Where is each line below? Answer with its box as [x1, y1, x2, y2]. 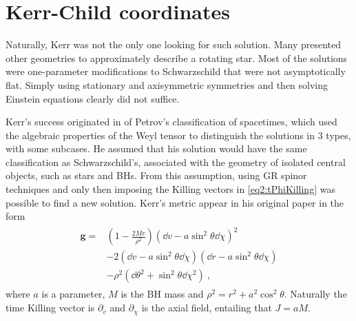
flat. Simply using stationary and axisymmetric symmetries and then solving [6, 77, 328, 92]
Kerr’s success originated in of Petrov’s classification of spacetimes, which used [6, 114, 337, 129]
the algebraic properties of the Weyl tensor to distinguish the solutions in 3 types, [6, 127, 351, 142]
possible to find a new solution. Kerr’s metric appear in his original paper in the [6, 195, 344, 209]
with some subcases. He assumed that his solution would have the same [6, 141, 307, 156]
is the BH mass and [121, 287, 204, 301]
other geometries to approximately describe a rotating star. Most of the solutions [6, 50, 348, 65]
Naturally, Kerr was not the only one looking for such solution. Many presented [6, 37, 342, 52]
